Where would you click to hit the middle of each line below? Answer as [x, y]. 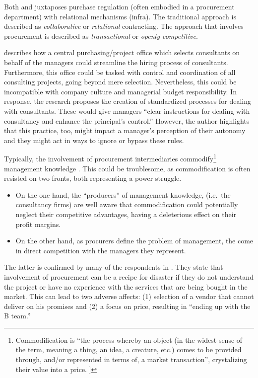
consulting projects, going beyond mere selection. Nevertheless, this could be [120, 82]
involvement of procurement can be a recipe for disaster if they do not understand [129, 276]
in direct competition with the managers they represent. [101, 250]
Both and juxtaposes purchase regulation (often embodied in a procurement [119, 6]
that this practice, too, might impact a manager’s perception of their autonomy [125, 130]
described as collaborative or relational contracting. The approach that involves [124, 26]
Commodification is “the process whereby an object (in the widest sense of [129, 340]
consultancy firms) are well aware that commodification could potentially [127, 204]
